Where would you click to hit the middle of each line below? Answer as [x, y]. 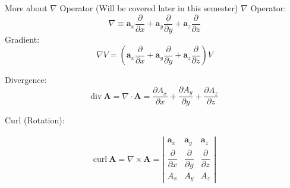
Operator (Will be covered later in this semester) [149, 8]
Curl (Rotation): [35, 120]
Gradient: [22, 39]
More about [26, 8]
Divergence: [26, 80]
